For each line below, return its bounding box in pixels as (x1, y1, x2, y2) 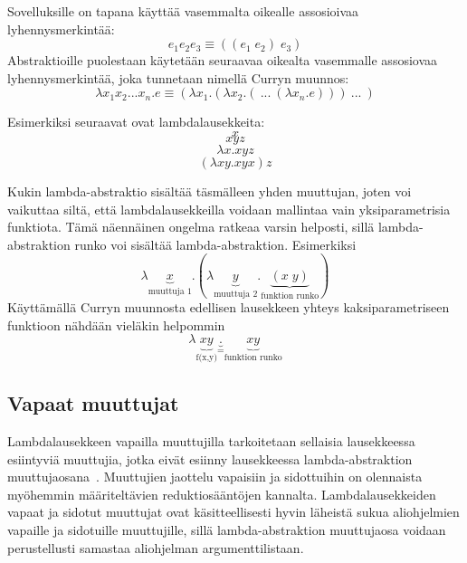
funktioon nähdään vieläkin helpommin (7, 315, 225, 334)
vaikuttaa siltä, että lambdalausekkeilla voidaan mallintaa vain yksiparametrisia (7, 199, 451, 218)
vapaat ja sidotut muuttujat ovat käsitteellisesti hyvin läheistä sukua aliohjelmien (7, 502, 460, 521)
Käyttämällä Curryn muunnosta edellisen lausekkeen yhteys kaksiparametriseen (7, 298, 450, 317)
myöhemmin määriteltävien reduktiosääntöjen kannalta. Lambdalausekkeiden (7, 484, 436, 503)
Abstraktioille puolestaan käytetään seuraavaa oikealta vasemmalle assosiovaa (7, 51, 438, 70)
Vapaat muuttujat (7, 389, 179, 417)
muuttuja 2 (214, 289, 258, 299)
